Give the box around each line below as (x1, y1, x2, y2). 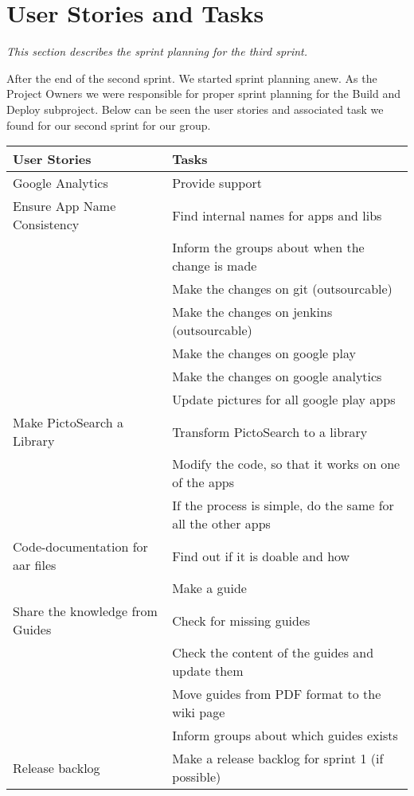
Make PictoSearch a (13, 413, 123, 432)
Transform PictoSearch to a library (172, 422, 368, 441)
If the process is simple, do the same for (172, 496, 394, 515)
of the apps (172, 473, 235, 492)
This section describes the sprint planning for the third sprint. (6, 43, 308, 60)
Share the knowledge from (13, 602, 158, 621)
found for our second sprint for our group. (6, 116, 211, 133)
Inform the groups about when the (172, 238, 365, 257)
